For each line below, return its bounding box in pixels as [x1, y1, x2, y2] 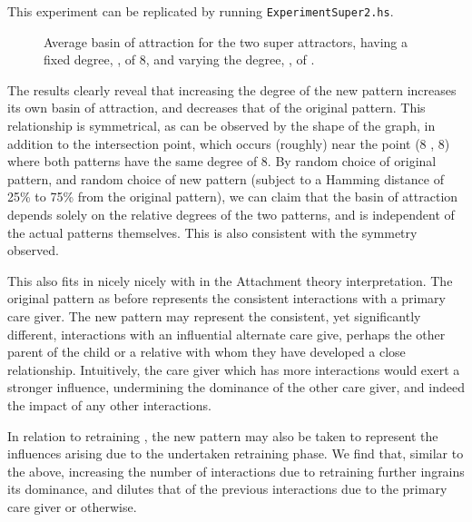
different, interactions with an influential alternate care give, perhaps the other [7, 324, 446, 343]
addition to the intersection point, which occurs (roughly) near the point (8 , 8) [7, 133, 450, 153]
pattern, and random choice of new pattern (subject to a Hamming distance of [7, 169, 444, 188]
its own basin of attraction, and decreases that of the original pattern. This [7, 98, 426, 117]
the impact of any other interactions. [7, 395, 211, 414]
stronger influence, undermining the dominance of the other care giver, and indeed [7, 378, 465, 397]
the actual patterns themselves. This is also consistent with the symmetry [7, 222, 418, 241]
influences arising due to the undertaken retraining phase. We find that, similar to [7, 444, 464, 463]
